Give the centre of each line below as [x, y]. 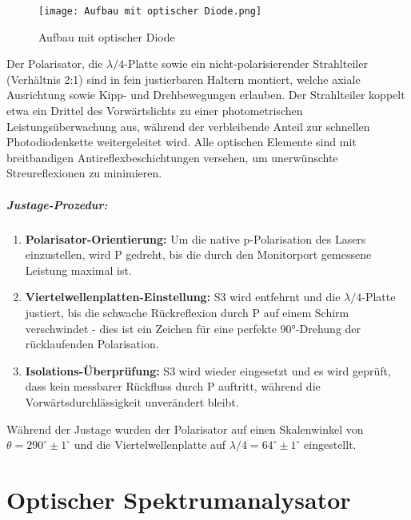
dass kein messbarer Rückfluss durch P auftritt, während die [173, 386]
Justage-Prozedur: [57, 204]
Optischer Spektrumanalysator [179, 499]
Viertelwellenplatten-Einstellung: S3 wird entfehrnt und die [183, 297]
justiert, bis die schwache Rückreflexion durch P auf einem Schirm [187, 312]
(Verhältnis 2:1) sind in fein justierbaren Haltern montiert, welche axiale [184, 79]
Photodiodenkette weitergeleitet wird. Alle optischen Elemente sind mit [182, 142]
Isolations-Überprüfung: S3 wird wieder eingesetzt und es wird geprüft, [208, 370]
